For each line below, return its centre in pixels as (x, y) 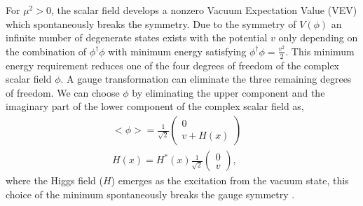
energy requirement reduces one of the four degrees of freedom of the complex (172, 65)
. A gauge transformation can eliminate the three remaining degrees (206, 79)
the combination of (46, 51)
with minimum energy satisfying (177, 51)
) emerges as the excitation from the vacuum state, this (230, 180)
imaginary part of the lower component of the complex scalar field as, (155, 106)
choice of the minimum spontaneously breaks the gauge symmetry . (150, 194)
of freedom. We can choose (63, 92)
